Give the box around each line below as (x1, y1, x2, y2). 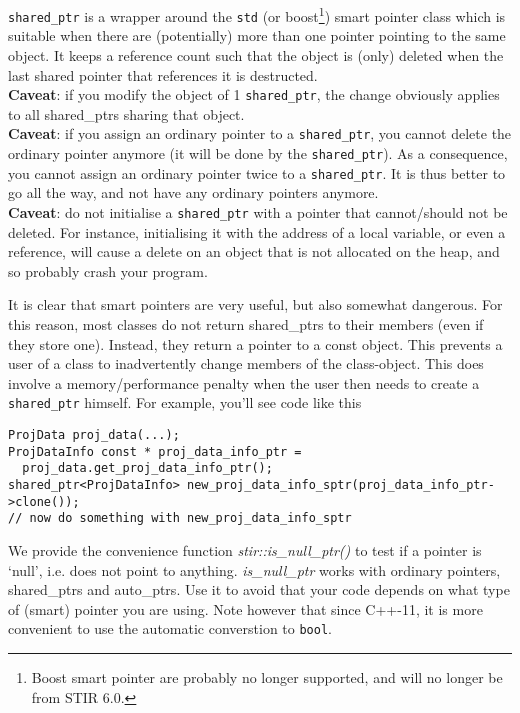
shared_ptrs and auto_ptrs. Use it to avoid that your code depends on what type (8, 579, 510, 600)
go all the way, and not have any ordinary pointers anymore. (8, 182, 379, 203)
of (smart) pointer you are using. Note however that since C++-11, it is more (8, 598, 483, 619)
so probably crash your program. (8, 260, 208, 281)
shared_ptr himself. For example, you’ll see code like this (8, 392, 362, 413)
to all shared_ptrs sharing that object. (8, 103, 245, 124)
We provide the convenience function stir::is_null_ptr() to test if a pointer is (8, 539, 482, 560)
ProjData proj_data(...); (8, 427, 180, 442)
